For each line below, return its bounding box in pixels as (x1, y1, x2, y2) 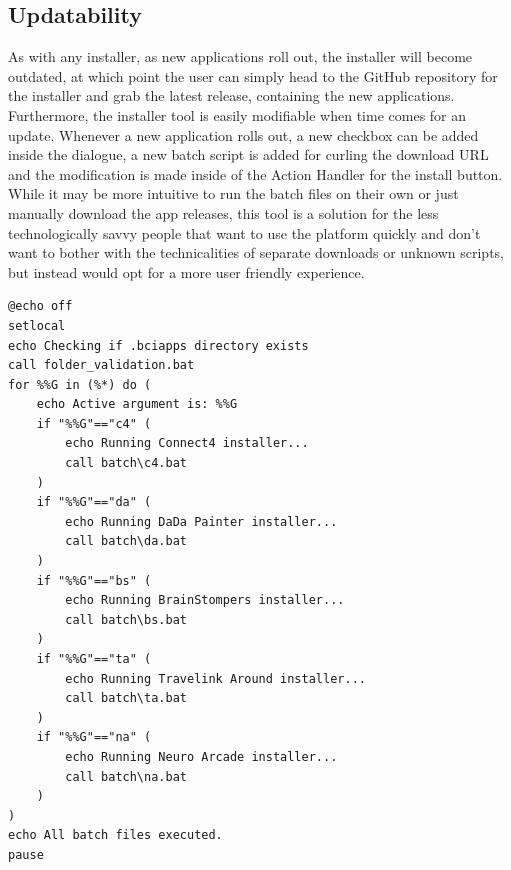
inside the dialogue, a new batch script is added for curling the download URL (8, 144, 489, 165)
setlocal (8, 318, 66, 333)
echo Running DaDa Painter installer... (65, 514, 338, 529)
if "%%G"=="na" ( (36, 730, 152, 745)
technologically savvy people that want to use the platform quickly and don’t (8, 222, 481, 243)
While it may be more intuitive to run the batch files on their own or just (8, 183, 459, 204)
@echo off (8, 299, 73, 314)
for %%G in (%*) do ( (8, 377, 152, 392)
